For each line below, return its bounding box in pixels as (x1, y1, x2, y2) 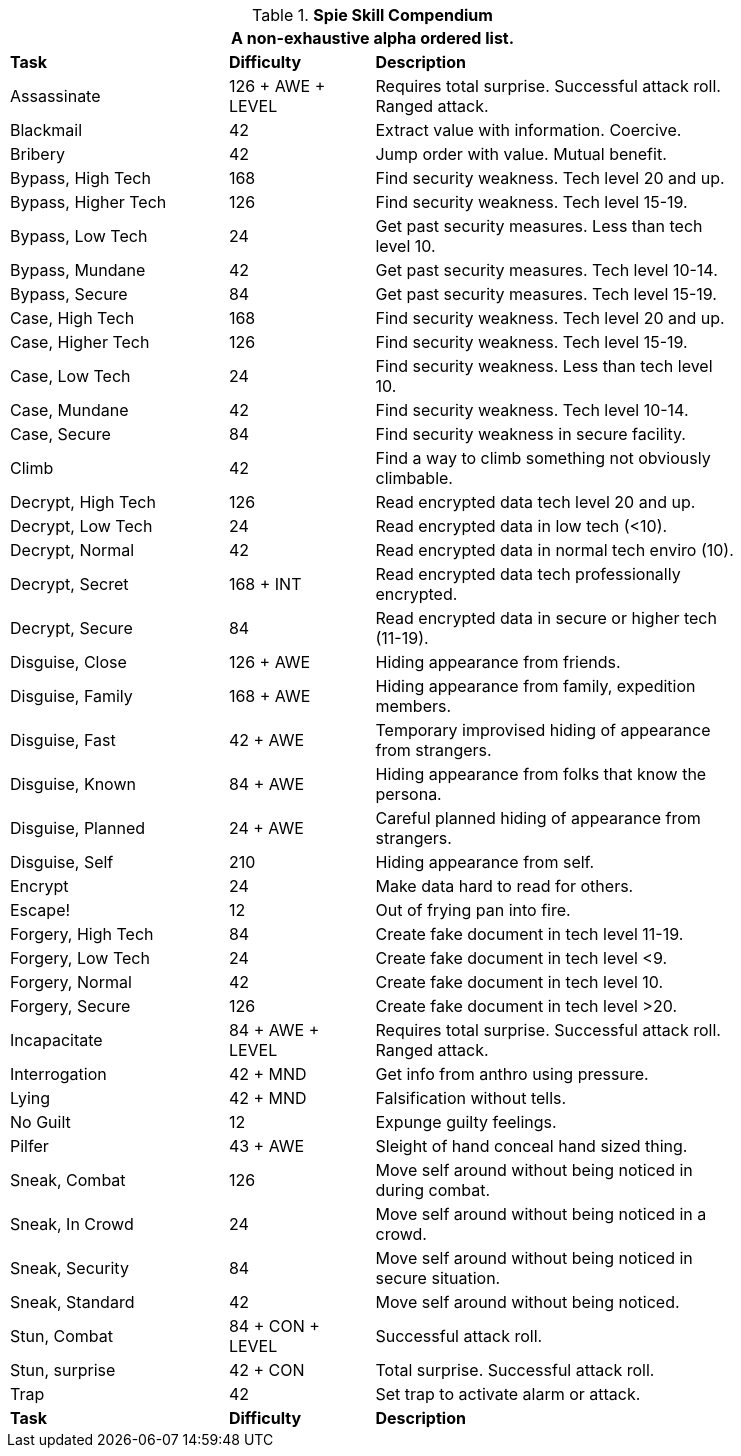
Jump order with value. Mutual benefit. (375, 144, 667, 164)
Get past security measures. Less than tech (375, 216, 703, 236)
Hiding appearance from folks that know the (375, 764, 707, 784)
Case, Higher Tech (10, 332, 150, 352)
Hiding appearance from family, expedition (375, 676, 696, 696)
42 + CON (228, 1360, 305, 1380)
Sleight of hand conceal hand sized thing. (375, 1136, 688, 1156)
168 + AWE (228, 686, 311, 706)
